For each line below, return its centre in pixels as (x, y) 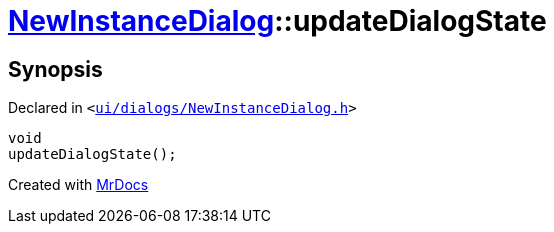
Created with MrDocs (78, 185)
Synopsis (55, 69)
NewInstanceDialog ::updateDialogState (277, 21)
